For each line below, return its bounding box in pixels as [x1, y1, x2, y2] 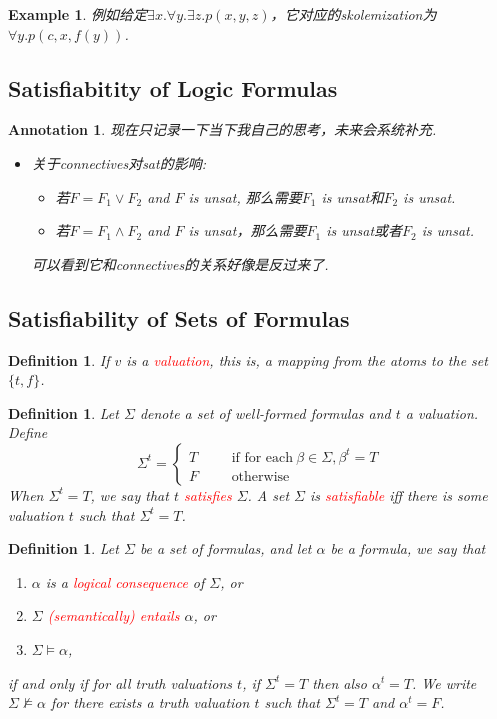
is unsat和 [321, 186, 384, 207]
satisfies [184, 484, 232, 505]
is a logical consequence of [45, 571, 205, 592]
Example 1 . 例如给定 [8, 4, 148, 24]
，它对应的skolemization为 [270, 4, 437, 24]
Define [8, 422, 48, 443]
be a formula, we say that [330, 538, 486, 559]
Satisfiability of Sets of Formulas [8, 302, 350, 333]
